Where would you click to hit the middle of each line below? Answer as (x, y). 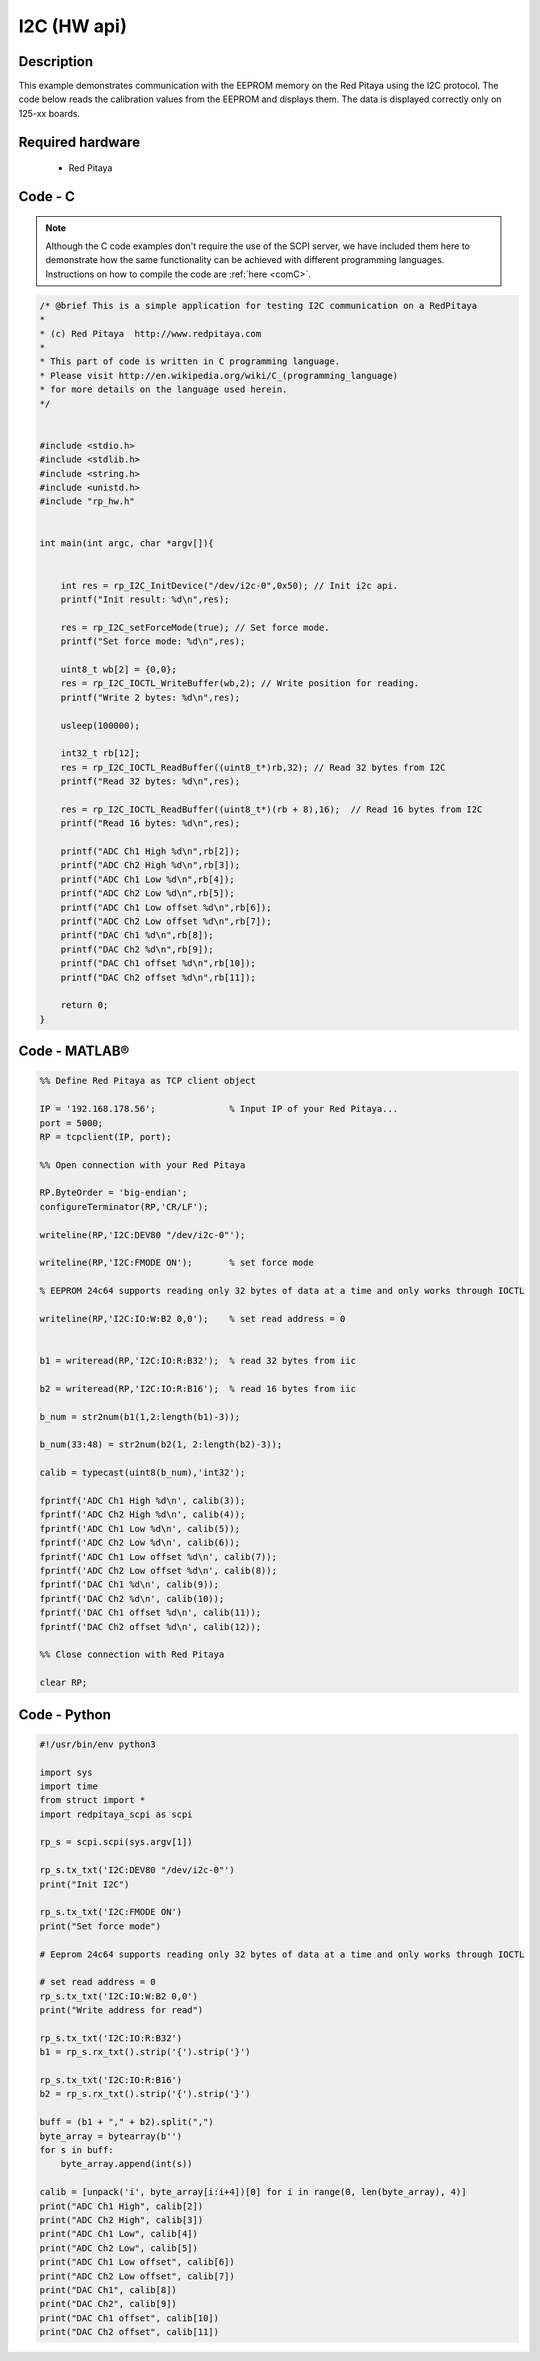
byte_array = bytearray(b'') (111, 2136)
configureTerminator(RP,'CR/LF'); (124, 1206)
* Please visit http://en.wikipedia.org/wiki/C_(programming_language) (219, 375)
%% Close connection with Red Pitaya (132, 1654)
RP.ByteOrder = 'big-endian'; (113, 1193)
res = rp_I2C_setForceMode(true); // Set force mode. (195, 627)
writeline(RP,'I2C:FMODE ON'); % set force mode (176, 1263)
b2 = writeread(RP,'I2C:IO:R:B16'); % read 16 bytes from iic (198, 1388)
